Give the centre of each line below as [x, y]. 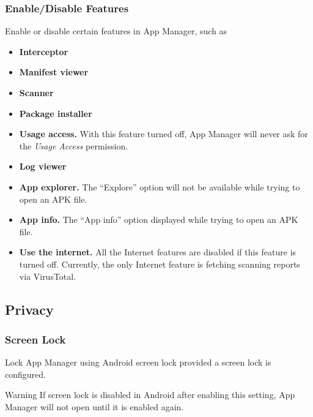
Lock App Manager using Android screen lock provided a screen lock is [138, 362]
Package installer [56, 113]
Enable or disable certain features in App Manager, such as [116, 31]
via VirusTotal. [48, 276]
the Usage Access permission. [74, 145]
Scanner [36, 92]
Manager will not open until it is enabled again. [94, 406]
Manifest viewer [54, 72]
